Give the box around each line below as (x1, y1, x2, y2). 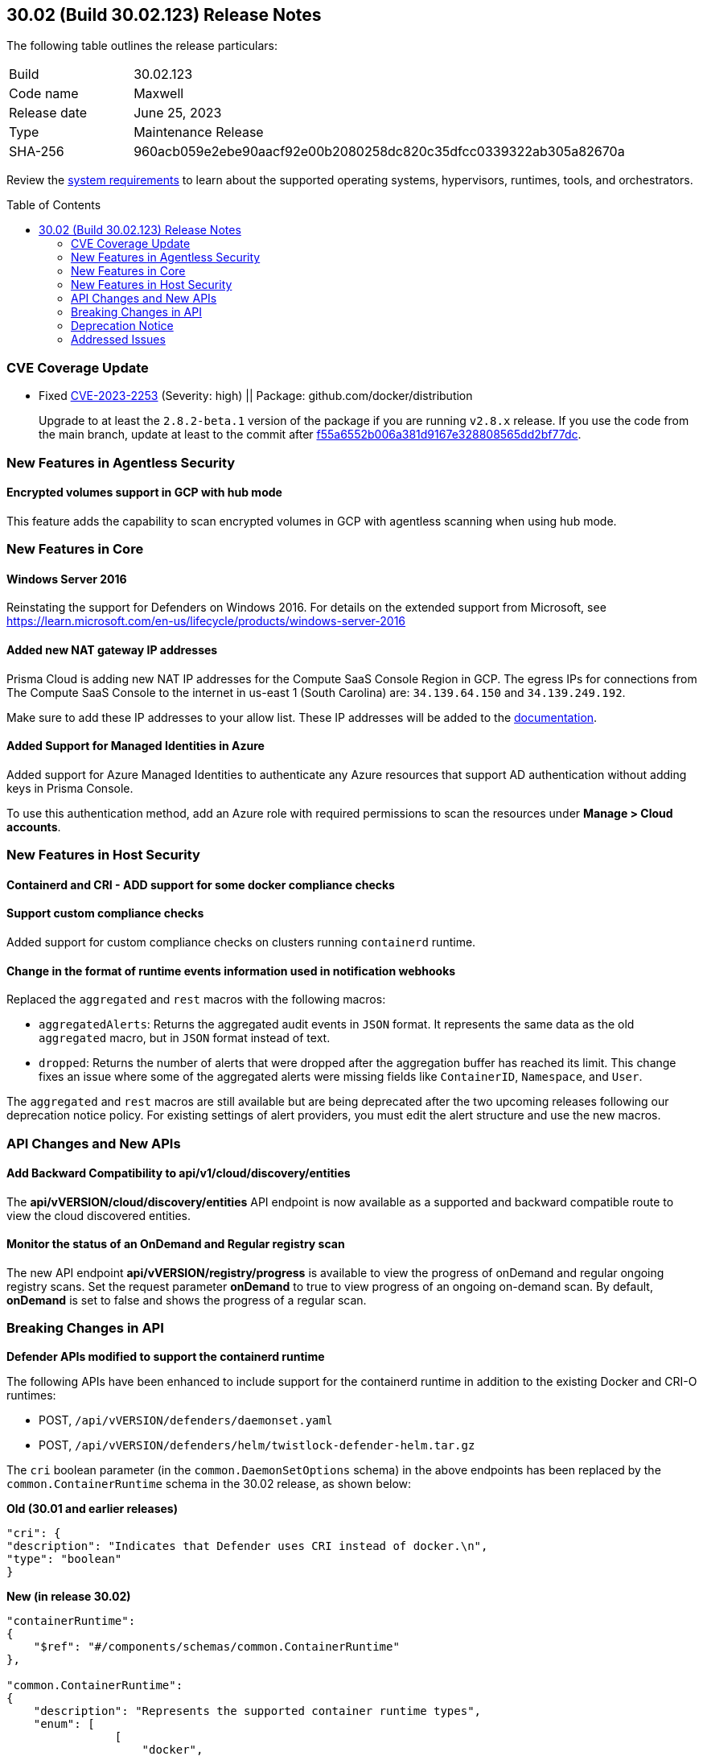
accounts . (6, 819, 61, 834)
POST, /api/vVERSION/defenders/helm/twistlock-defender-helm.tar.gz (39, 1437, 475, 1452)
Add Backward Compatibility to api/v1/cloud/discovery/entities (6, 1166, 351, 1181)
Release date (9, 105, 88, 122)
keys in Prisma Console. (6, 781, 134, 795)
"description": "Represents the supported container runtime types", (33, 1704, 482, 1717)
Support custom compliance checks (6, 906, 204, 921)
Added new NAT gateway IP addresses (6, 642, 218, 657)
